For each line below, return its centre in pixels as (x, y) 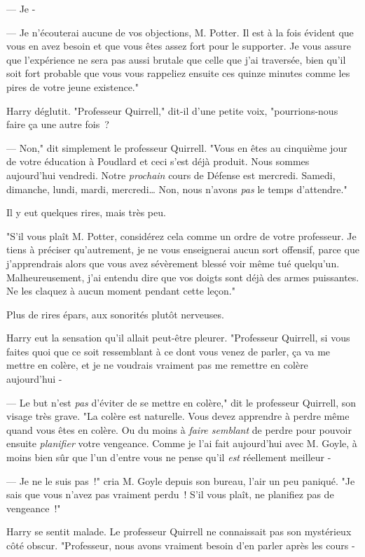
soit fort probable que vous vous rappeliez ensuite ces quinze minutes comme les (178, 73)
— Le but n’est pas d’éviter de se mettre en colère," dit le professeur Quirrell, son (181, 402)
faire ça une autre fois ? (58, 124)
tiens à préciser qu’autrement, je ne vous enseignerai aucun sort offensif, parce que (183, 249)
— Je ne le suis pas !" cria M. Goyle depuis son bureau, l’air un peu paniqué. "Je (181, 480)
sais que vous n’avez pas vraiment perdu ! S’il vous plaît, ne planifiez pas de (170, 494)
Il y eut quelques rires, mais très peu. (86, 212)
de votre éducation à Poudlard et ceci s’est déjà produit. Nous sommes (158, 161)
